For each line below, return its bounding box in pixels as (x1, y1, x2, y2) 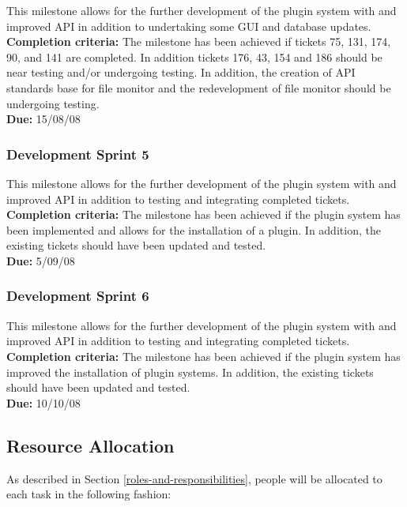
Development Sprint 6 (6, 286, 149, 306)
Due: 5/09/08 (6, 252, 75, 269)
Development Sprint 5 (6, 144, 149, 163)
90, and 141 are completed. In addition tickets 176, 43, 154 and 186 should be (6, 48, 383, 65)
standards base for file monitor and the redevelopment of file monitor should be (6, 79, 391, 96)
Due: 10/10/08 (6, 394, 81, 411)
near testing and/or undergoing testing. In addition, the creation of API (6, 64, 356, 81)
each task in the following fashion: (6, 486, 171, 502)
